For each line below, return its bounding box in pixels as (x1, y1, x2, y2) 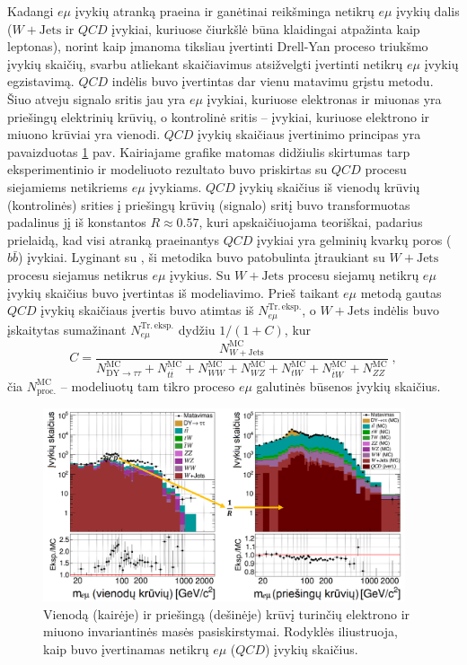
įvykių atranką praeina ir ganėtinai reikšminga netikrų (75, 2, 374, 20)
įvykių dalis (396, 2, 460, 20)
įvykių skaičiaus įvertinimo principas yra (198, 125, 421, 144)
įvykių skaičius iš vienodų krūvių (239, 177, 420, 196)
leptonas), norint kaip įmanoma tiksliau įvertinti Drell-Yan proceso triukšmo (7, 37, 428, 56)
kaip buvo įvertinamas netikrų (43, 640, 209, 659)
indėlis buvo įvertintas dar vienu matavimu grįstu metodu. (111, 72, 434, 91)
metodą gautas (360, 283, 442, 302)
